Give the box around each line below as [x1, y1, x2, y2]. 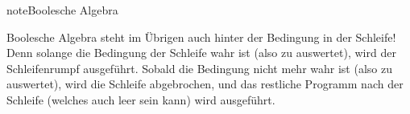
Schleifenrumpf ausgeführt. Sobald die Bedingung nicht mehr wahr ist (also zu [6, 59, 392, 76]
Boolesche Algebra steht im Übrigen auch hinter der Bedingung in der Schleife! [6, 28, 396, 45]
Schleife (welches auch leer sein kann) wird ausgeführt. [6, 91, 275, 108]
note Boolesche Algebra [6, 2, 118, 18]
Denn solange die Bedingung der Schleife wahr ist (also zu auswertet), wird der [6, 44, 396, 61]
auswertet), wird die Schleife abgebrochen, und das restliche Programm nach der [6, 75, 404, 92]
